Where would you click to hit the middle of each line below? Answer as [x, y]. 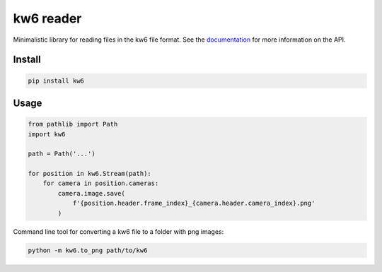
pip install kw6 [56, 81]
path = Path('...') [62, 154]
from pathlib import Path [73, 124]
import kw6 [47, 134]
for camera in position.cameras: [101, 183]
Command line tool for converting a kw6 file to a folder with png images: [118, 231]
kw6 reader [47, 18]
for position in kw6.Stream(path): [89, 174]
